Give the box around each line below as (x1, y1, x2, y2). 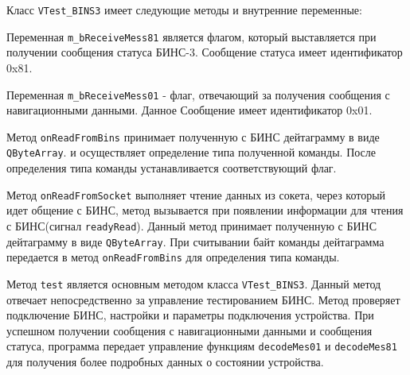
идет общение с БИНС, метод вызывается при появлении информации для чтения (6, 202, 404, 218)
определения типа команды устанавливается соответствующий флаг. (6, 160, 337, 176)
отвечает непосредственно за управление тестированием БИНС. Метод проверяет (6, 291, 400, 307)
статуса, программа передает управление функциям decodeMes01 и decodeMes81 (6, 338, 397, 354)
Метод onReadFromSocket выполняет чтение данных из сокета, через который (6, 186, 386, 203)
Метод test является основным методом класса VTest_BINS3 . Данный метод (6, 275, 381, 292)
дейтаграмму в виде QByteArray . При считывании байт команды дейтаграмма (6, 233, 385, 249)
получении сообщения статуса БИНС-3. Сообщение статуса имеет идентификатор (6, 44, 403, 60)
